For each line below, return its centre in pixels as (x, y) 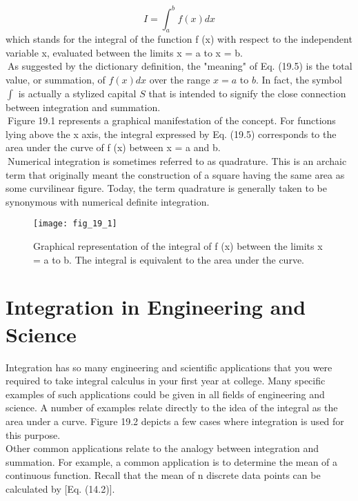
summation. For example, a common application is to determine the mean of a (172, 461)
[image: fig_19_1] (75, 224)
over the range (180, 80)
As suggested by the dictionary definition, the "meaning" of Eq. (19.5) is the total (180, 66)
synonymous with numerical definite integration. (108, 201)
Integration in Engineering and (156, 307)
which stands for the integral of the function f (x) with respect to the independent (179, 39)
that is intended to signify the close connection (247, 93)
